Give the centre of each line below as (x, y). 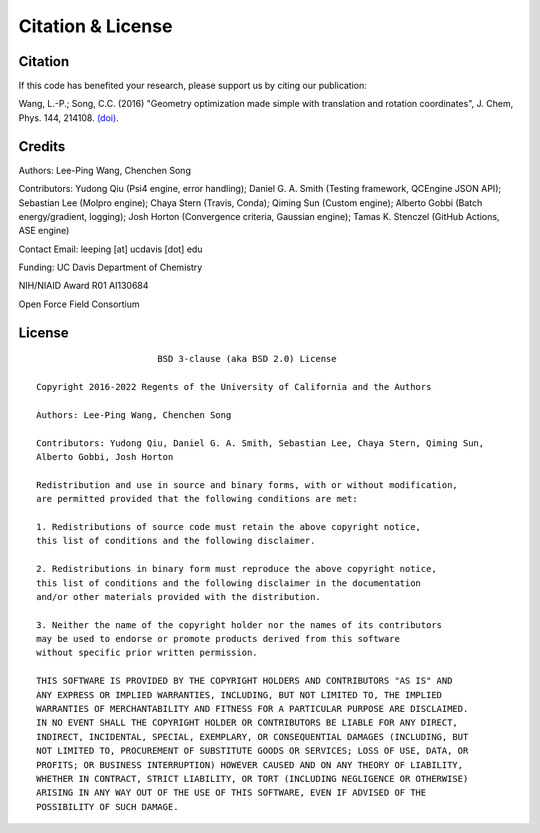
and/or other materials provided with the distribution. (179, 596)
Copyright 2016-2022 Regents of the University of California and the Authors (234, 387)
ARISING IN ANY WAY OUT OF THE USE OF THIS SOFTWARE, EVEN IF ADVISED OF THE (231, 793)
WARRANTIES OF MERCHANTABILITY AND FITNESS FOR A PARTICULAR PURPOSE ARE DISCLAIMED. (252, 709)
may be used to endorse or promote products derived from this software (218, 639)
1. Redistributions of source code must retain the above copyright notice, (229, 526)
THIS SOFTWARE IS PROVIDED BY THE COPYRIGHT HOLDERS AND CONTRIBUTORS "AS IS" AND (244, 681)
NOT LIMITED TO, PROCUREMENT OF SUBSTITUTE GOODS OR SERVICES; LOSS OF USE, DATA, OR (252, 751)
